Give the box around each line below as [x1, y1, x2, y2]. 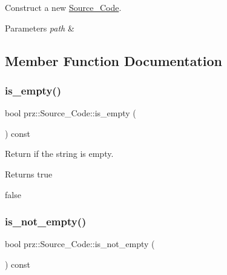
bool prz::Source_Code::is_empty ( [5, 107, 136, 119]
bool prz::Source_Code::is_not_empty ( [5, 237, 155, 250]
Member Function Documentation [5, 51, 223, 70]
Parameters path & [5, 21, 74, 34]
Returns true [5, 167, 53, 180]
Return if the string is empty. [5, 147, 114, 160]
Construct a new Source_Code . [5, 1, 122, 13]
